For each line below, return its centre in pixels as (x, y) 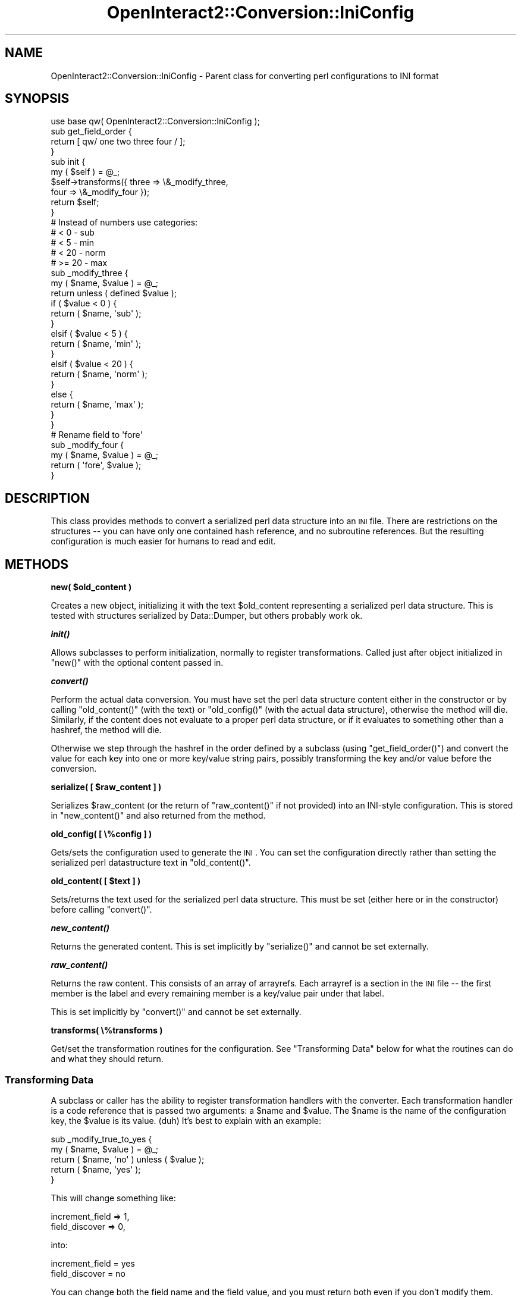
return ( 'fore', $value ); (96, 465)
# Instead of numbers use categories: (124, 223)
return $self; (75, 202)
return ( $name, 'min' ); (96, 344)
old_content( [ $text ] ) (96, 881)
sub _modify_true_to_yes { (101, 1139)
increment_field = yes (93, 1263)
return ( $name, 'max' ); (97, 405)
